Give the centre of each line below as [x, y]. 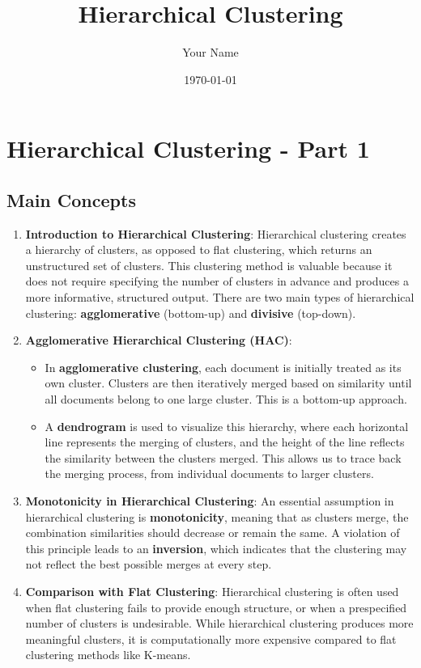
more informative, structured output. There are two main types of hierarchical [220, 297]
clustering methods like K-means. [108, 655]
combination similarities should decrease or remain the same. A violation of [213, 533]
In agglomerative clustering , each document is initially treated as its [223, 367]
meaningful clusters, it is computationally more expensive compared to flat [211, 638]
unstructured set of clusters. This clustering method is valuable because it [209, 265]
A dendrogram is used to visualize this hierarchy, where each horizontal [227, 426]
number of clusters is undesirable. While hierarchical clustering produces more [219, 623]
